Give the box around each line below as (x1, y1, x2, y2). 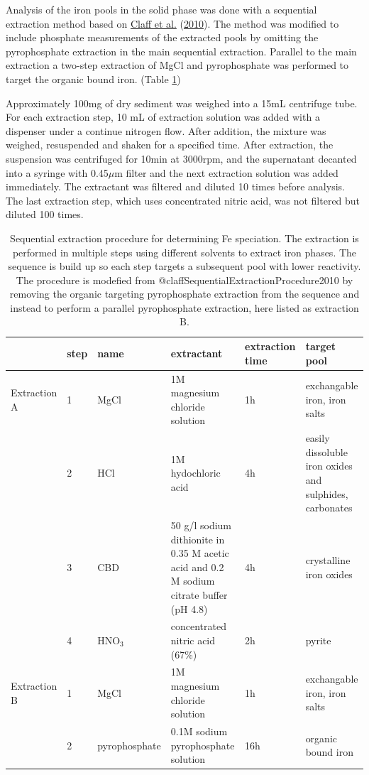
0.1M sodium (170, 724, 228, 738)
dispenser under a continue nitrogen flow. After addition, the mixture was (6, 123, 326, 138)
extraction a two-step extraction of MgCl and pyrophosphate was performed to (6, 58, 349, 72)
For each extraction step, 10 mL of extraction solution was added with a (6, 109, 320, 124)
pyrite (305, 632, 331, 647)
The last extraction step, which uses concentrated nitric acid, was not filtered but (6, 193, 360, 207)
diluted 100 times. (6, 207, 84, 222)
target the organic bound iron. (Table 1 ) (6, 71, 181, 86)
